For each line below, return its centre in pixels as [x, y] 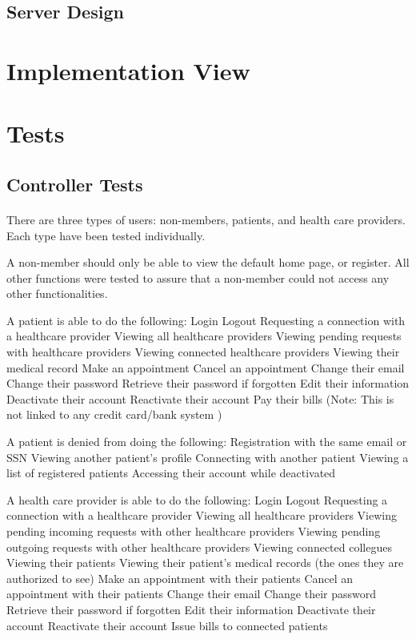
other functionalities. [57, 293]
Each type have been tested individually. [106, 235]
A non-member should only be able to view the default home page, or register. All [208, 262]
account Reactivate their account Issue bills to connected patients [167, 625]
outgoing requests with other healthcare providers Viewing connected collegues [199, 547]
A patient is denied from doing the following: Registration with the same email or [207, 442]
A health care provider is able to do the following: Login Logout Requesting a [197, 499]
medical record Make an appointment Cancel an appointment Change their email [206, 367]
